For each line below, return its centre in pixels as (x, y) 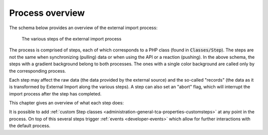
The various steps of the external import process (71, 39)
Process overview (47, 13)
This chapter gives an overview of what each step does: (67, 103)
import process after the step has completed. (55, 93)
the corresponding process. (38, 71)
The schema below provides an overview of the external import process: (83, 28)
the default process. (30, 126)
